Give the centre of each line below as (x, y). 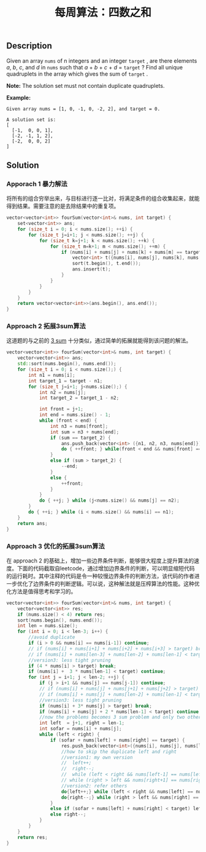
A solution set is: (31, 120)
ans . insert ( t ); (92, 269)
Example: (19, 97)
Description (29, 46)
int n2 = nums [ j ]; (63, 392)
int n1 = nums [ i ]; (52, 375)
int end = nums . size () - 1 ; (75, 415)
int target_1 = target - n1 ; (66, 381)
